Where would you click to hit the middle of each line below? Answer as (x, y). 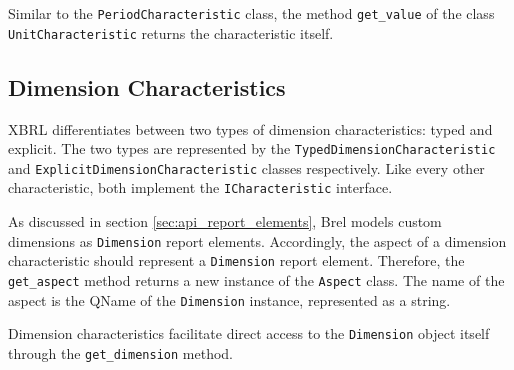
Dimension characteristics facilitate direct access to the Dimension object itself (249, 333)
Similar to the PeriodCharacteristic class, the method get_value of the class (251, 13)
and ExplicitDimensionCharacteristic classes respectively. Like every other (246, 167)
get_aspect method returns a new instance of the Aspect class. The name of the (256, 279)
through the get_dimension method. (120, 352)
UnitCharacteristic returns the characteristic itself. (171, 32)
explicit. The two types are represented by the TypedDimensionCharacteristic (252, 148)
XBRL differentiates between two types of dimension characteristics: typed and (250, 128)
